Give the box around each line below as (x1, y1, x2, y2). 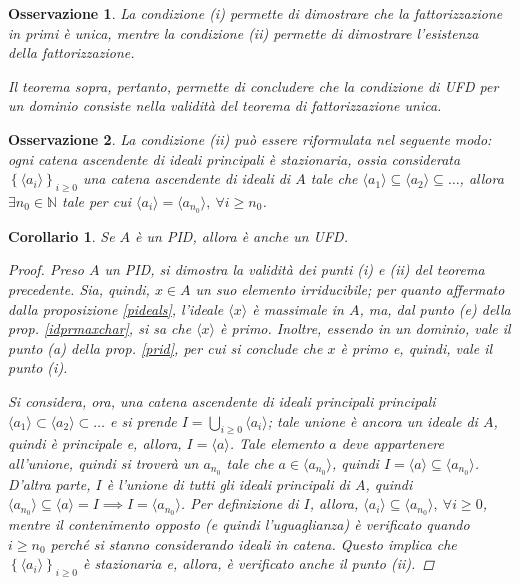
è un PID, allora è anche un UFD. (135, 225, 348, 246)
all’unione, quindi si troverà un (8, 452, 199, 473)
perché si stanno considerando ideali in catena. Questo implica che (50, 533, 457, 554)
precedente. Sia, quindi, (8, 279, 150, 299)
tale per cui (62, 190, 131, 211)
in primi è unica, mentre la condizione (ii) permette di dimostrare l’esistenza (8, 22, 479, 43)
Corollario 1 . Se (8, 225, 115, 246)
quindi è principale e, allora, (8, 433, 182, 454)
